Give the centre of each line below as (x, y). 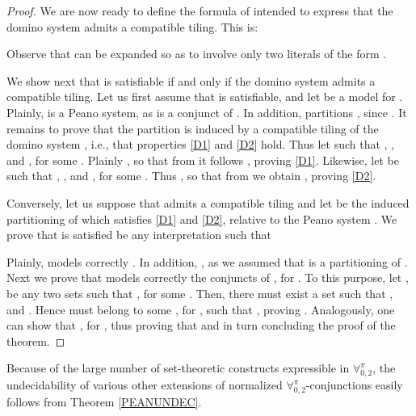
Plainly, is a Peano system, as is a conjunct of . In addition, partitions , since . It (207, 112)
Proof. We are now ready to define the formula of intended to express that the (200, 11)
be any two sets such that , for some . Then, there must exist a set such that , (200, 293)
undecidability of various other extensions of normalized (145, 385)
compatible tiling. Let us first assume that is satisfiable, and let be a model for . (205, 97)
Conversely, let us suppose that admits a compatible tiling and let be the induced (208, 202)
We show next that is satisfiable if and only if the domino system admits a (191, 80)
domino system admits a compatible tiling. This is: (132, 26)
